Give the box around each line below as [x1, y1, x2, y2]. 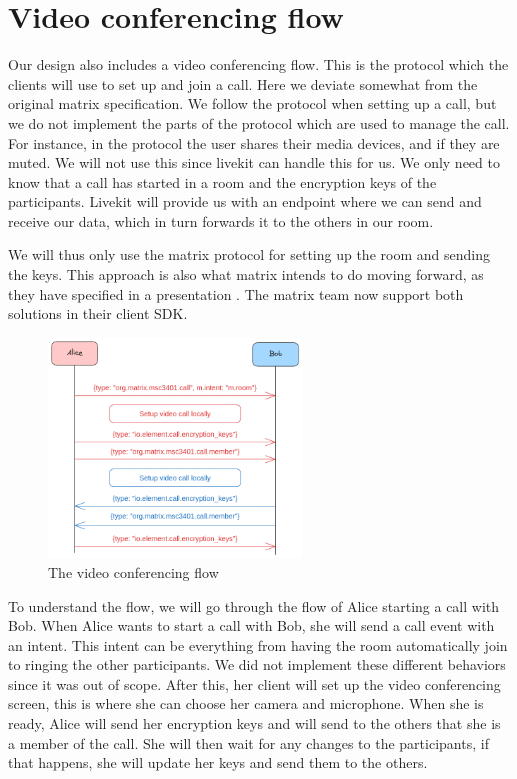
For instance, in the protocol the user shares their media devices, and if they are [8, 132, 500, 153]
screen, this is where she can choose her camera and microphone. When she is [8, 693, 484, 714]
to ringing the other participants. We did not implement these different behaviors [8, 654, 506, 675]
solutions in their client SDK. [8, 303, 188, 324]
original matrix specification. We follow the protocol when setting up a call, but [8, 93, 497, 114]
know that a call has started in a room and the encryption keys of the [8, 171, 437, 192]
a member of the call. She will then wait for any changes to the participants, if [8, 732, 489, 753]
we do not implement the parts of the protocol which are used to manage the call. [8, 112, 510, 133]
